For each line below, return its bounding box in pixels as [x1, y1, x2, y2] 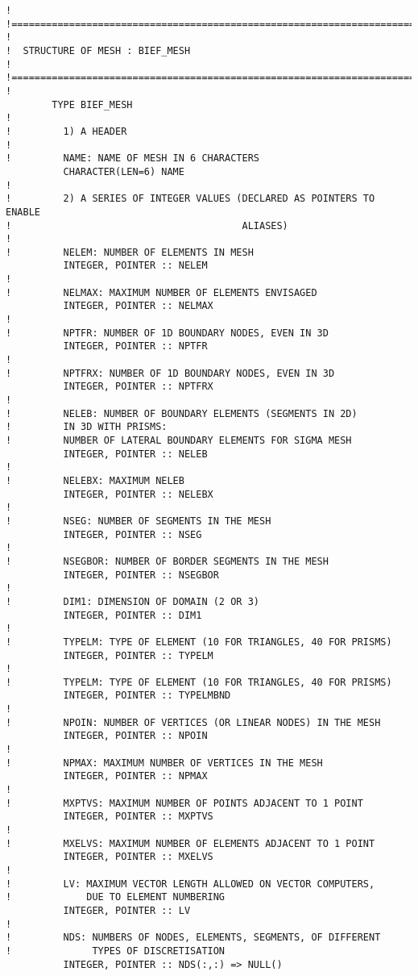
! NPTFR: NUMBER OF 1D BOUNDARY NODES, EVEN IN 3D [6, 327, 329, 339]
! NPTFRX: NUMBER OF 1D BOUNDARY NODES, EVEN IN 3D [6, 367, 335, 379]
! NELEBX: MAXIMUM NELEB [6, 474, 184, 486]
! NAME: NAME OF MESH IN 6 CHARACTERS [6, 152, 259, 165]
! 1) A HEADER [6, 125, 127, 137]
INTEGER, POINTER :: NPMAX [63, 770, 208, 782]
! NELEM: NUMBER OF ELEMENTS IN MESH [6, 246, 254, 258]
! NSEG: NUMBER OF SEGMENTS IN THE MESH [6, 515, 271, 527]
